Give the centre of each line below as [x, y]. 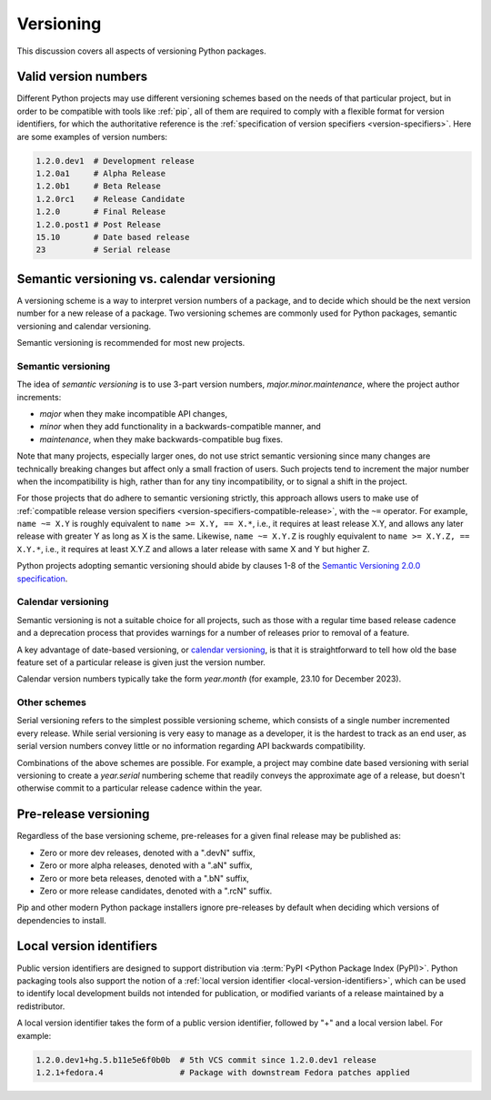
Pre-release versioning [83, 814]
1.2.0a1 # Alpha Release [101, 173]
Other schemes [51, 702]
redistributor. [41, 1006]
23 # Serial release [103, 250]
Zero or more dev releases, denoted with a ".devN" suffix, [147, 853]
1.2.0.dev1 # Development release [115, 161]
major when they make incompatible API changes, [133, 413]
